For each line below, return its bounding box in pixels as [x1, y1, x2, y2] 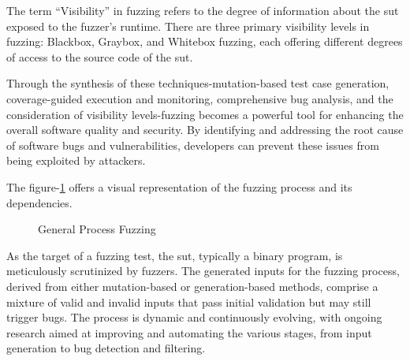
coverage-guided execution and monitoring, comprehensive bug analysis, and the [6, 90, 393, 106]
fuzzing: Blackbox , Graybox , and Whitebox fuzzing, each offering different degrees [6, 33, 403, 50]
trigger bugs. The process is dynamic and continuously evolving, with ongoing [6, 309, 382, 326]
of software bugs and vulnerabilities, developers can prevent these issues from [6, 136, 379, 153]
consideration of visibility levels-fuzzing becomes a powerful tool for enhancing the [6, 106, 404, 122]
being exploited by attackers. [6, 152, 146, 169]
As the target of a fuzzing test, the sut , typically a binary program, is [6, 247, 343, 263]
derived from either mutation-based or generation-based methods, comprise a [6, 277, 378, 294]
